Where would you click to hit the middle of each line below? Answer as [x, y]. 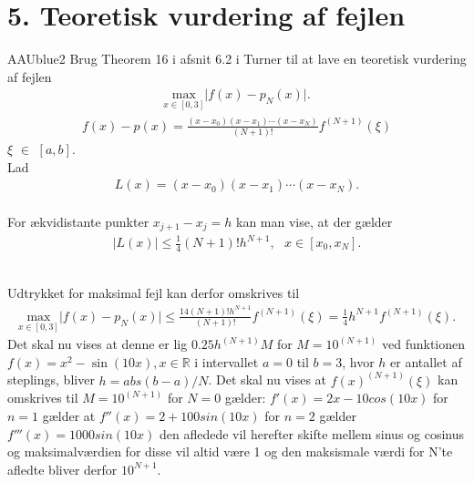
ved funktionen [423, 344]
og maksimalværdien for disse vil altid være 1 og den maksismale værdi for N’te [230, 451]
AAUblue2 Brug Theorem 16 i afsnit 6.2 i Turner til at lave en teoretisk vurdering [237, 59]
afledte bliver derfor [62, 469]
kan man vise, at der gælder [314, 222]
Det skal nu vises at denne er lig [98, 344]
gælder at [69, 416]
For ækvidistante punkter [78, 222]
